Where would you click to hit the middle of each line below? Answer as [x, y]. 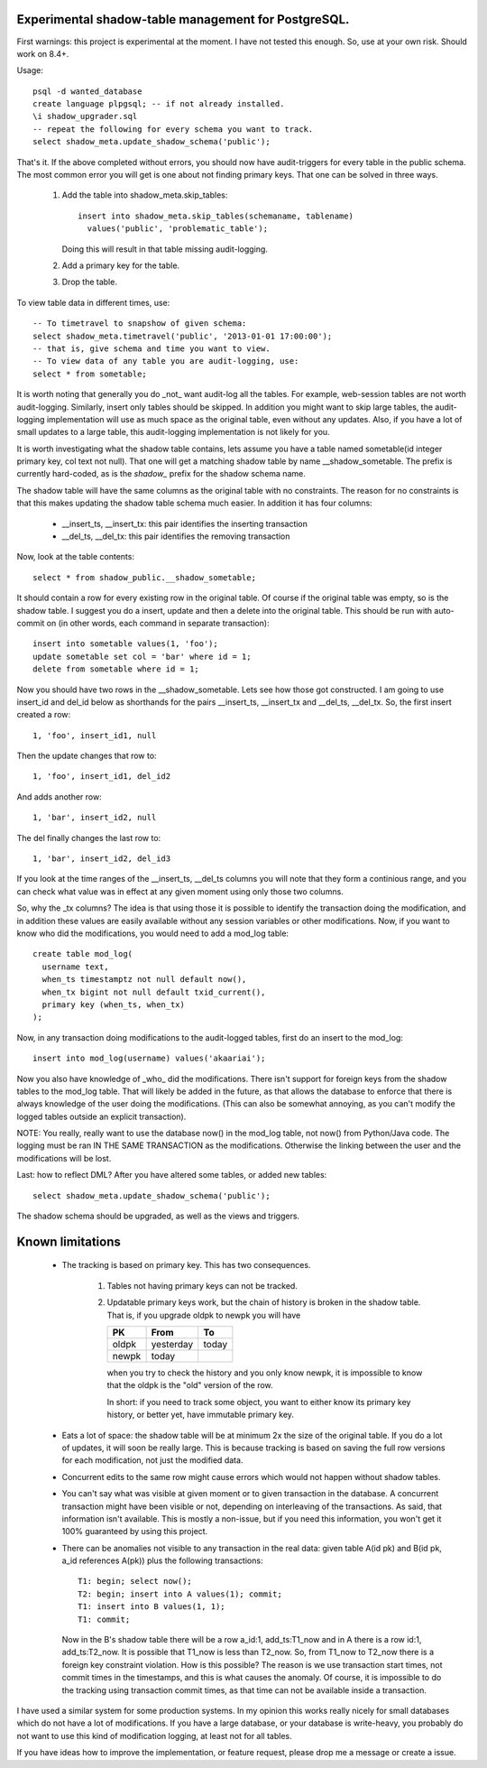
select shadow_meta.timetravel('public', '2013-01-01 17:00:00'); [183, 336]
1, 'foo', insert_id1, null [95, 735]
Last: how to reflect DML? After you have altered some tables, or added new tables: [172, 1175]
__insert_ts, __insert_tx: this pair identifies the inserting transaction [185, 523]
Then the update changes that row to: [87, 756]
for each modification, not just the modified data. [152, 1460]
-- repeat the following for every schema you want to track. [173, 129]
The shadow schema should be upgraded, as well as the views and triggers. [158, 1216]
